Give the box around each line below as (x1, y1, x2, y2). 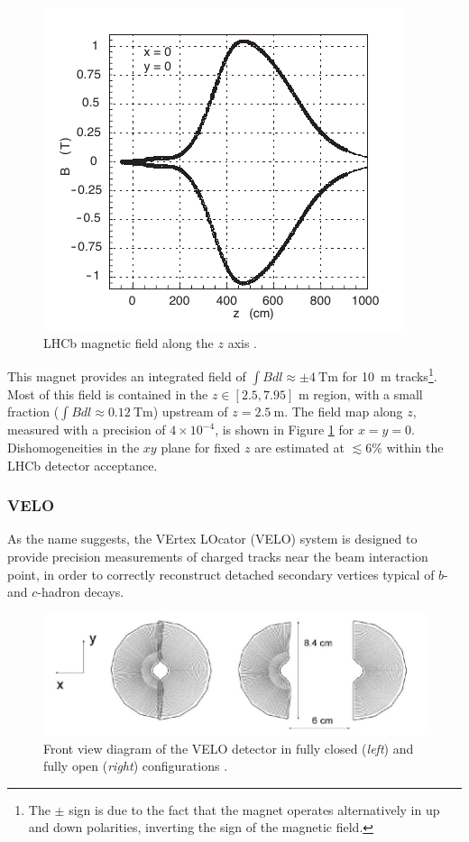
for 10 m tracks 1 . (342, 364, 437, 385)
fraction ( (7, 402, 60, 421)
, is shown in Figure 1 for (215, 420, 354, 439)
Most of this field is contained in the (7, 384, 208, 403)
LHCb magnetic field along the (43, 333, 214, 352)
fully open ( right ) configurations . (43, 756, 228, 775)
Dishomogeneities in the (7, 438, 140, 457)
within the (386, 438, 444, 457)
